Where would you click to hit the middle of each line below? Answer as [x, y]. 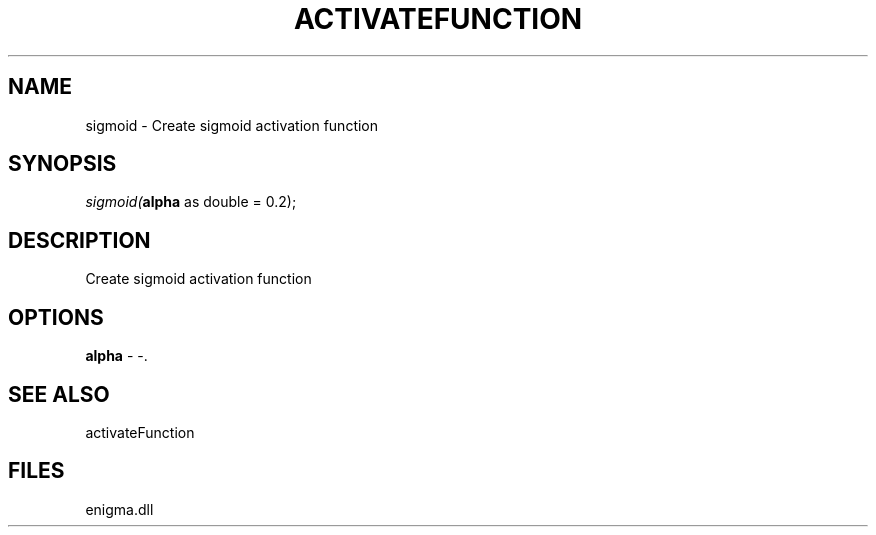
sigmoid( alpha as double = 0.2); [191, 202]
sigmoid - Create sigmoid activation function [232, 125]
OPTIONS [56, 317]
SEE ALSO [59, 394]
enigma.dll [119, 509]
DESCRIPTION [79, 240]
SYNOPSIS [62, 164]
